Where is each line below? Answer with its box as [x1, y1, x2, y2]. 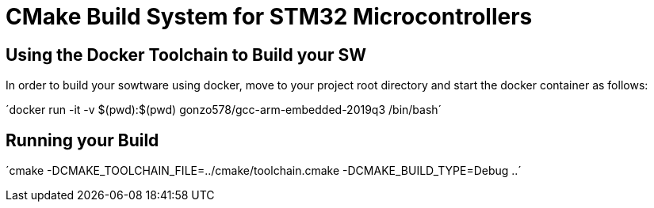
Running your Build [6, 130, 159, 150]
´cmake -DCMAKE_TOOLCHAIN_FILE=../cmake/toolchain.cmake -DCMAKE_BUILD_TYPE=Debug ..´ [6, 164, 522, 178]
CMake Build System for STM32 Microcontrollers [6, 3, 533, 30]
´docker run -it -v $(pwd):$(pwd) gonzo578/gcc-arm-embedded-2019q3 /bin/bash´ [6, 103, 442, 117]
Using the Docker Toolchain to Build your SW [6, 44, 366, 65]
